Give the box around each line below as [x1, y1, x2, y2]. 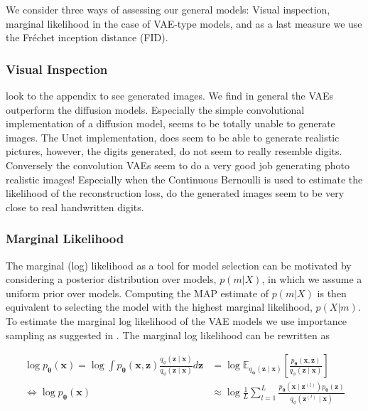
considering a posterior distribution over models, [6, 272, 217, 287]
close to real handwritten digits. [6, 199, 144, 214]
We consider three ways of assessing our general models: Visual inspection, [6, 2, 330, 16]
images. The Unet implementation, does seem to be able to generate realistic [6, 129, 340, 144]
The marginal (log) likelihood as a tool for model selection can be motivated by [6, 257, 352, 272]
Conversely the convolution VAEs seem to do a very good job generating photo [6, 157, 350, 172]
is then [317, 285, 347, 300]
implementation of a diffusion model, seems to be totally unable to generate [6, 116, 335, 131]
